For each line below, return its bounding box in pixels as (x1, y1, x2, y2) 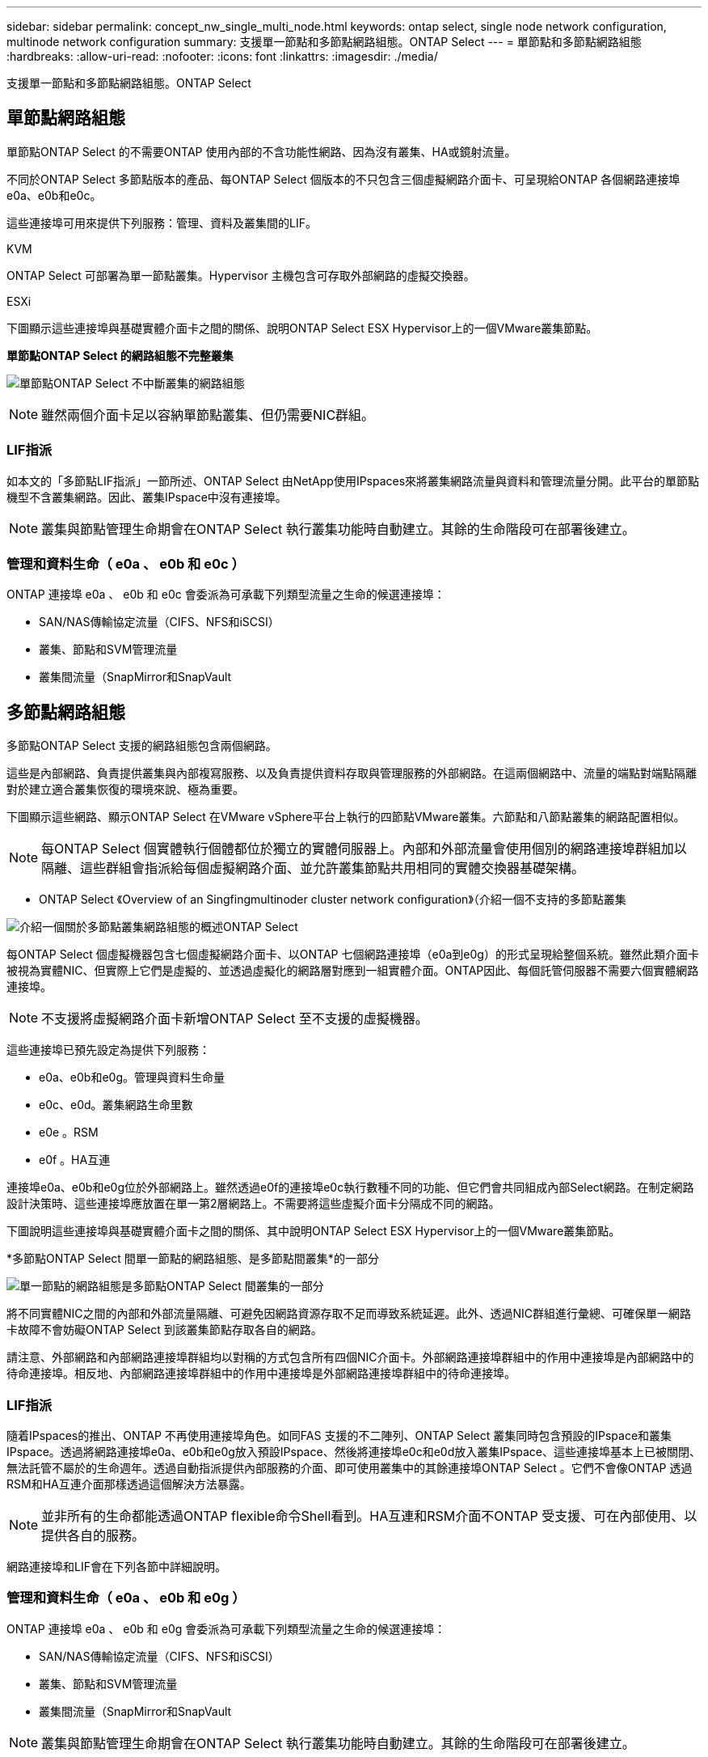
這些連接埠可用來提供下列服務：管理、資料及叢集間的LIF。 (6, 215, 317, 230)
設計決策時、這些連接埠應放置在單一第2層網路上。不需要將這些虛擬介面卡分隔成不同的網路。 (6, 1196, 500, 1211)
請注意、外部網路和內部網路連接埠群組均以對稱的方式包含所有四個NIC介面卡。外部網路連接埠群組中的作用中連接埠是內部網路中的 (6, 1350, 694, 1365)
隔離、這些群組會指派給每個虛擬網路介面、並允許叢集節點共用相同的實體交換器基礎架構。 (41, 860, 585, 877)
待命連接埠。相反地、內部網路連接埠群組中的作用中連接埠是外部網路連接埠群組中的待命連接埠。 (6, 1366, 516, 1381)
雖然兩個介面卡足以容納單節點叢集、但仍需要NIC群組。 (41, 406, 375, 423)
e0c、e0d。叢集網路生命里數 (39, 1098, 193, 1112)
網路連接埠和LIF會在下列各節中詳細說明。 (6, 1559, 226, 1573)
